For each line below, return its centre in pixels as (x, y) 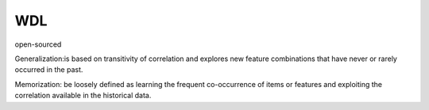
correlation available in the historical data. (83, 96)
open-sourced (38, 44)
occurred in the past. (49, 70)
